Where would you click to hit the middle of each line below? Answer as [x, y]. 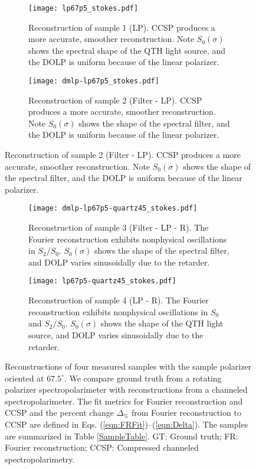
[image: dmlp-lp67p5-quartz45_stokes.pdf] [113, 208]
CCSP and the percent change [59, 413]
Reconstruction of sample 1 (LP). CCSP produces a [122, 27]
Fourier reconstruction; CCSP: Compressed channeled [102, 447]
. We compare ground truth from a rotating [143, 378]
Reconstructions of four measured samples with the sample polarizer [128, 366]
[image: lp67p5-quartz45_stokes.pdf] [102, 281]
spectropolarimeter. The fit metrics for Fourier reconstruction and [124, 401]
